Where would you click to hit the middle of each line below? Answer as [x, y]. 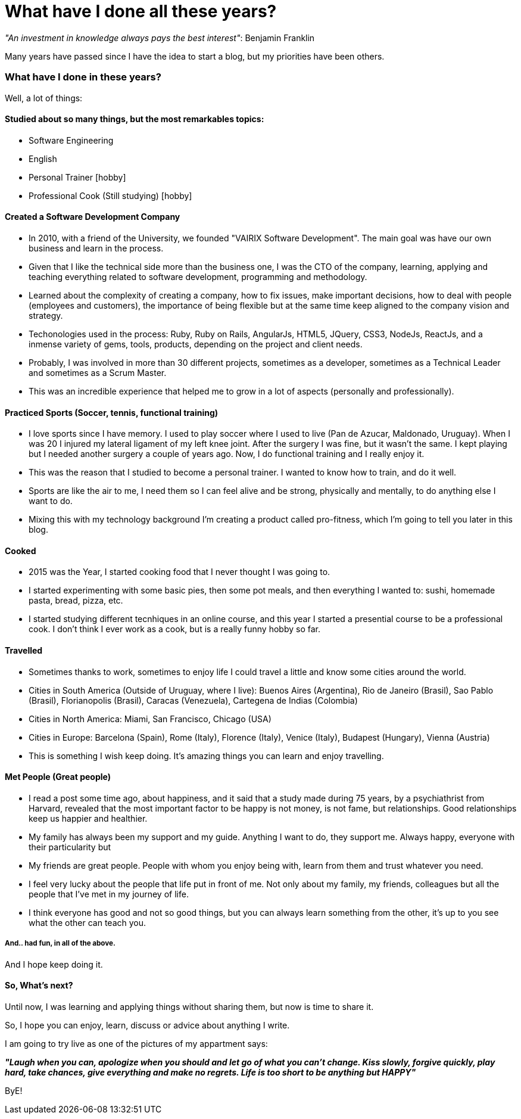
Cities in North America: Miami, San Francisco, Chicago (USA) [150, 719]
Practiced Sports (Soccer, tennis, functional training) [112, 412]
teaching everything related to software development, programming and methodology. [198, 276]
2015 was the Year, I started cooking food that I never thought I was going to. [180, 572]
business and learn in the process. [96, 248]
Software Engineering [71, 140]
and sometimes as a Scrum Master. [98, 372]
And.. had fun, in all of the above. [60, 944]
